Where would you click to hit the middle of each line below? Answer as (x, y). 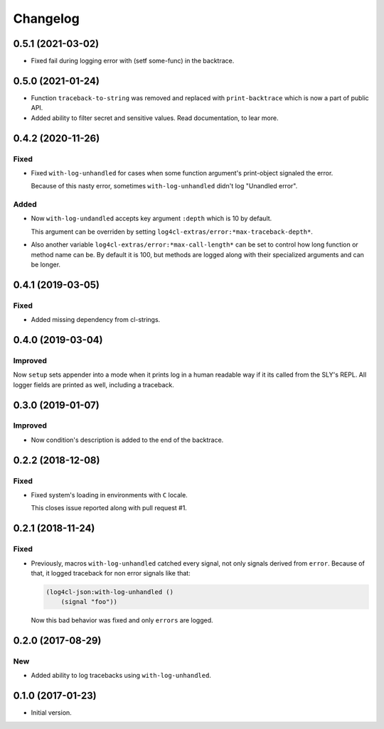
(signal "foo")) (89, 602)
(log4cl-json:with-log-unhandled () (110, 592)
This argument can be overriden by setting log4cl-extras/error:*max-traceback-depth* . (172, 232)
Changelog (46, 18)
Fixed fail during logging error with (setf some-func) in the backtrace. (133, 61)
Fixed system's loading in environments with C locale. (109, 495)
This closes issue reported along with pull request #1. (109, 508)
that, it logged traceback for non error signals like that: (111, 573)
